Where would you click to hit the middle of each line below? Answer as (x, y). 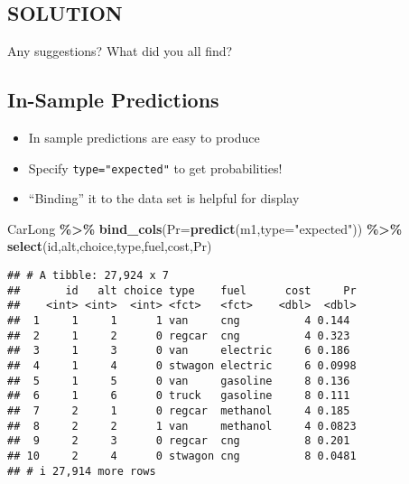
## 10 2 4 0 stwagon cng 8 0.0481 (182, 456)
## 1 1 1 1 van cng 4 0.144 (179, 321)
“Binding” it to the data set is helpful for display (164, 198)
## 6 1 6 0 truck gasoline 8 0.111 (179, 396)
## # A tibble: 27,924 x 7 (88, 276)
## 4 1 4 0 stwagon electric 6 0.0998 (182, 365)
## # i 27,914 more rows (82, 471)
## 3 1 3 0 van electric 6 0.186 (179, 351)
